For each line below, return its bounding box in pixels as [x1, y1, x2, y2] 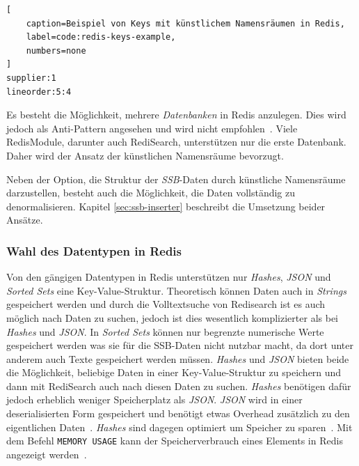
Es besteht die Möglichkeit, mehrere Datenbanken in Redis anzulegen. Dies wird [6, 107, 346, 122]
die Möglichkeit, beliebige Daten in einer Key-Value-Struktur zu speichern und [6, 365, 342, 380]
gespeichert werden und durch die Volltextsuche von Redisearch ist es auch [6, 297, 326, 311]
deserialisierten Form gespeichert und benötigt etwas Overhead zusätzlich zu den [6, 406, 350, 421]
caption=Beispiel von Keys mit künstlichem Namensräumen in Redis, [26, 18, 345, 29]
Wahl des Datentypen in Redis [6, 242, 182, 259]
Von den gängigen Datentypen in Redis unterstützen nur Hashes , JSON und [6, 270, 331, 284]
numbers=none [26, 45, 86, 56]
